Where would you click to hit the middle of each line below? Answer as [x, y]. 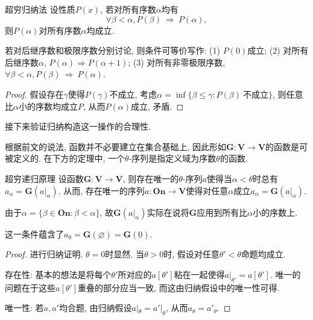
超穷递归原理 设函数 [44, 178]
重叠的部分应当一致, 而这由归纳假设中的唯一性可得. [179, 287]
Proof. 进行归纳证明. [44, 254]
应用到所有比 [222, 212]
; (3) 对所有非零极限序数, [177, 62]
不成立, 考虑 [133, 94]
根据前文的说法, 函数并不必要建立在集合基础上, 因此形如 [116, 146]
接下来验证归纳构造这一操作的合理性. [78, 126]
